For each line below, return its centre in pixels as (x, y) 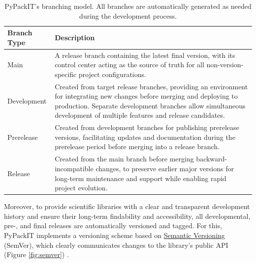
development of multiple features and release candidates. (140, 115)
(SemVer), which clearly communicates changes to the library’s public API (116, 245)
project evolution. (81, 188)
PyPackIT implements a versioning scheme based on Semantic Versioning (114, 235)
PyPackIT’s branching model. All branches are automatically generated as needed (128, 6)
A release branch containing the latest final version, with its (145, 55)
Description (75, 37)
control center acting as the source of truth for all (129, 65)
